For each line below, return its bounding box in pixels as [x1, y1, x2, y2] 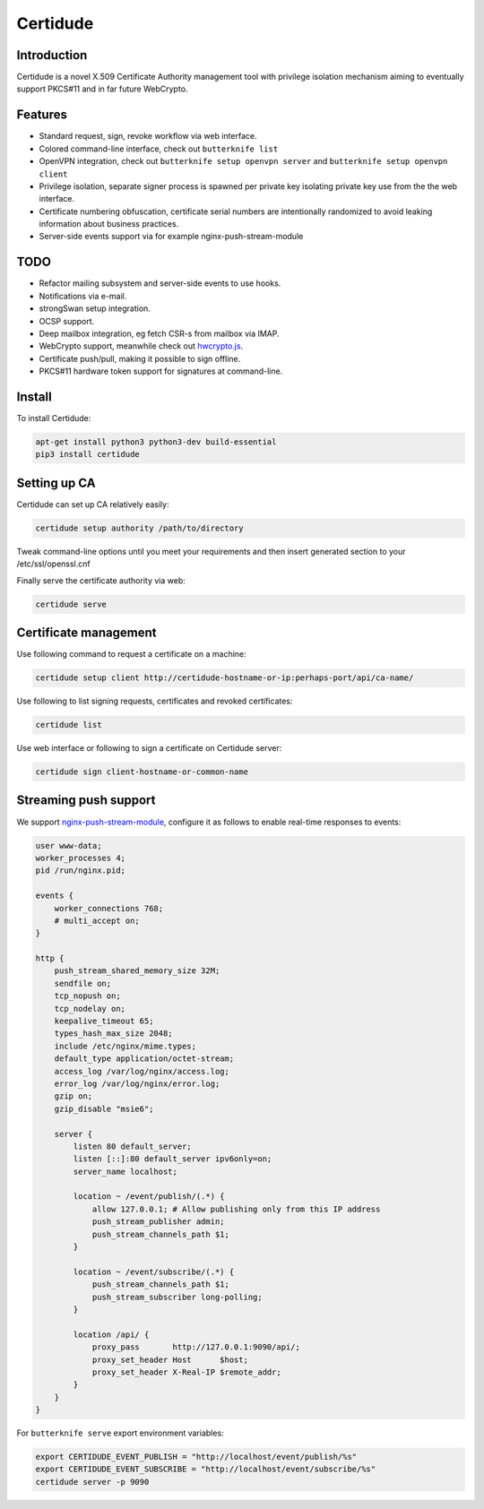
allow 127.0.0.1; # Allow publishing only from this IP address [91, 1203, 381, 1214]
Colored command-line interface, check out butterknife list [39, 143, 279, 154]
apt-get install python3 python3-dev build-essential [35, 437, 277, 447]
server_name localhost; [73, 1166, 178, 1177]
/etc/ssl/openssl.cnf [16, 558, 91, 569]
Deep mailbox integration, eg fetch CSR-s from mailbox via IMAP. [39, 328, 280, 339]
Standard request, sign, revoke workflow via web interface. [39, 131, 257, 142]
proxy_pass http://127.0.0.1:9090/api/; [91, 1342, 300, 1352]
